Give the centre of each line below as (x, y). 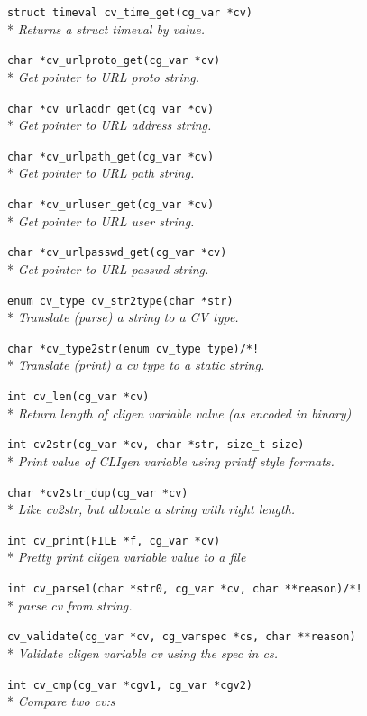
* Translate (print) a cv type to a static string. (136, 365)
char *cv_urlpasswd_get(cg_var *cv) (117, 253)
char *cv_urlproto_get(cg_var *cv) (114, 61)
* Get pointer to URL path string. (101, 173)
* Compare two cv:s (61, 701)
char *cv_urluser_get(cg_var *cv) (111, 205)
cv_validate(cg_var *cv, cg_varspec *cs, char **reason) (182, 637)
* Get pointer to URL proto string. (104, 76)
